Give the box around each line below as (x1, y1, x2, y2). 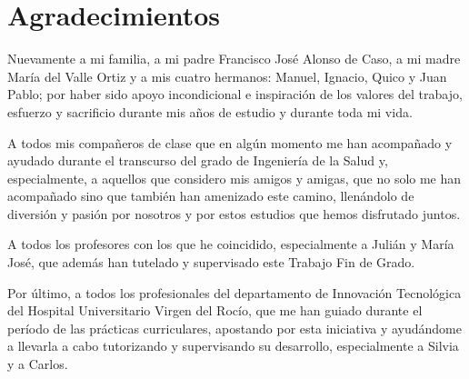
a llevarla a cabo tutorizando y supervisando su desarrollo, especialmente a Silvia (7, 336, 459, 355)
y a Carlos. (7, 354, 68, 374)
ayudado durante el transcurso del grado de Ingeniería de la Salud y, (7, 151, 388, 170)
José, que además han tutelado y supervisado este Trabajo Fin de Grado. (7, 253, 415, 272)
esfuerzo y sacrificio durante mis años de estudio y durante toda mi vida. (7, 102, 413, 121)
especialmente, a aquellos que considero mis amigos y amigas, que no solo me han (7, 168, 462, 187)
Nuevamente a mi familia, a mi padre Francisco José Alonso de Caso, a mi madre (7, 49, 461, 68)
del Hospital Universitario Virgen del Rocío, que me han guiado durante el (7, 301, 423, 320)
